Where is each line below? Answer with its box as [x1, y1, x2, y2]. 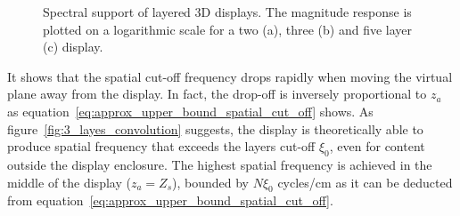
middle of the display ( [7, 172, 131, 191]
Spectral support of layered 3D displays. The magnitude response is [43, 3, 412, 20]
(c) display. [43, 37, 103, 56]
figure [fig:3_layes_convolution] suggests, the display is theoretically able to [7, 119, 423, 138]
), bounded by [172, 172, 249, 191]
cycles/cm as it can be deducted [277, 172, 453, 191]
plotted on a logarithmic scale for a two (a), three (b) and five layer [43, 20, 412, 38]
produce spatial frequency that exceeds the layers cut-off [7, 137, 316, 156]
